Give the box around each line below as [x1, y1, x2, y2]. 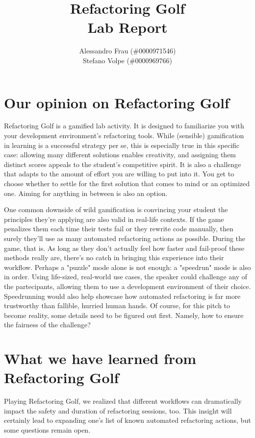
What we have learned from [4, 348, 197, 368]
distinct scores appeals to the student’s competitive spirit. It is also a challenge [4, 159, 241, 169]
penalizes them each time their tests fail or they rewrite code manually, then [4, 223, 233, 234]
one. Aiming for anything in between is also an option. [4, 188, 168, 198]
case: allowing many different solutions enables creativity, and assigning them [4, 149, 236, 160]
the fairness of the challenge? [4, 319, 91, 330]
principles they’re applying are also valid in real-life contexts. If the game [4, 214, 224, 224]
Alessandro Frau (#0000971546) [79, 46, 176, 56]
